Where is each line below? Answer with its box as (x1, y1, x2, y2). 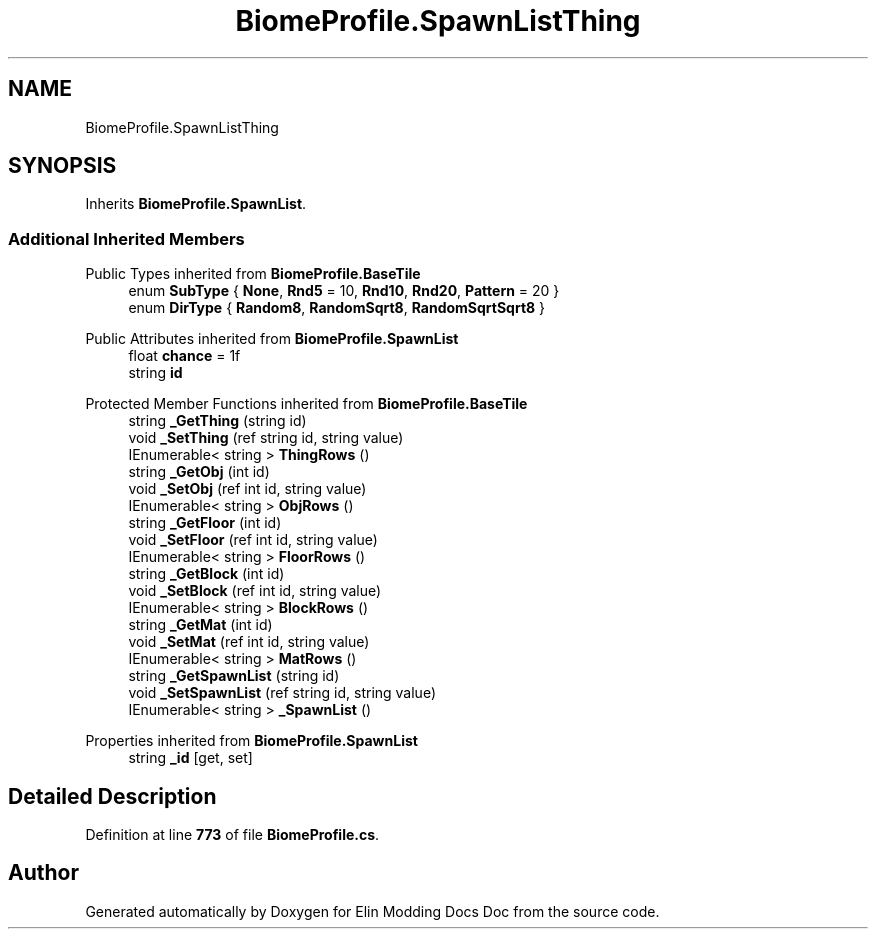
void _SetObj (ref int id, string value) (128, 480, 367, 498)
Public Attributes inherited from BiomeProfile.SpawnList (85, 330, 459, 348)
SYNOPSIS (8, 153, 117, 179)
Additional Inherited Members (8, 228, 245, 249)
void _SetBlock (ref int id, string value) (128, 582, 382, 600)
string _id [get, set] (128, 749, 253, 767)
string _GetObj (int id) (128, 463, 270, 481)
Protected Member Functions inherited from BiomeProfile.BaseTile (85, 395, 528, 413)
